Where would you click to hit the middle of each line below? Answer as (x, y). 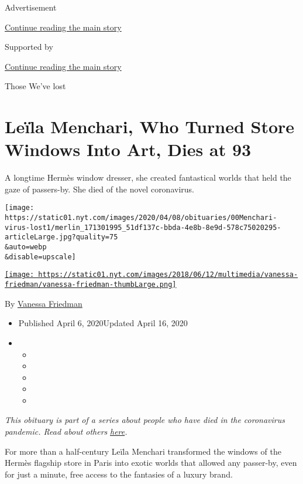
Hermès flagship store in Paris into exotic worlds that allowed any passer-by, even (151, 463)
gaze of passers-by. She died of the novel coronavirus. (99, 189)
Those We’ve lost (35, 86)
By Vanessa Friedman (44, 303)
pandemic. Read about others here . (66, 431)
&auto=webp (26, 247)
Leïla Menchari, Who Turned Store (150, 126)
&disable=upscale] (40, 257)
